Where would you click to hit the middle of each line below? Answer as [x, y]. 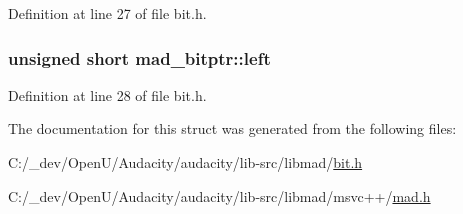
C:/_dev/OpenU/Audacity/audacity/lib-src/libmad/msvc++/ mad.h [219, 195]
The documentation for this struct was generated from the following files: [232, 128]
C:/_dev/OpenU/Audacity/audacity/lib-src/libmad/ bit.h [185, 162]
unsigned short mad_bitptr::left [139, 57]
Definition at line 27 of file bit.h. [107, 13]
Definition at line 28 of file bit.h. [107, 94]
